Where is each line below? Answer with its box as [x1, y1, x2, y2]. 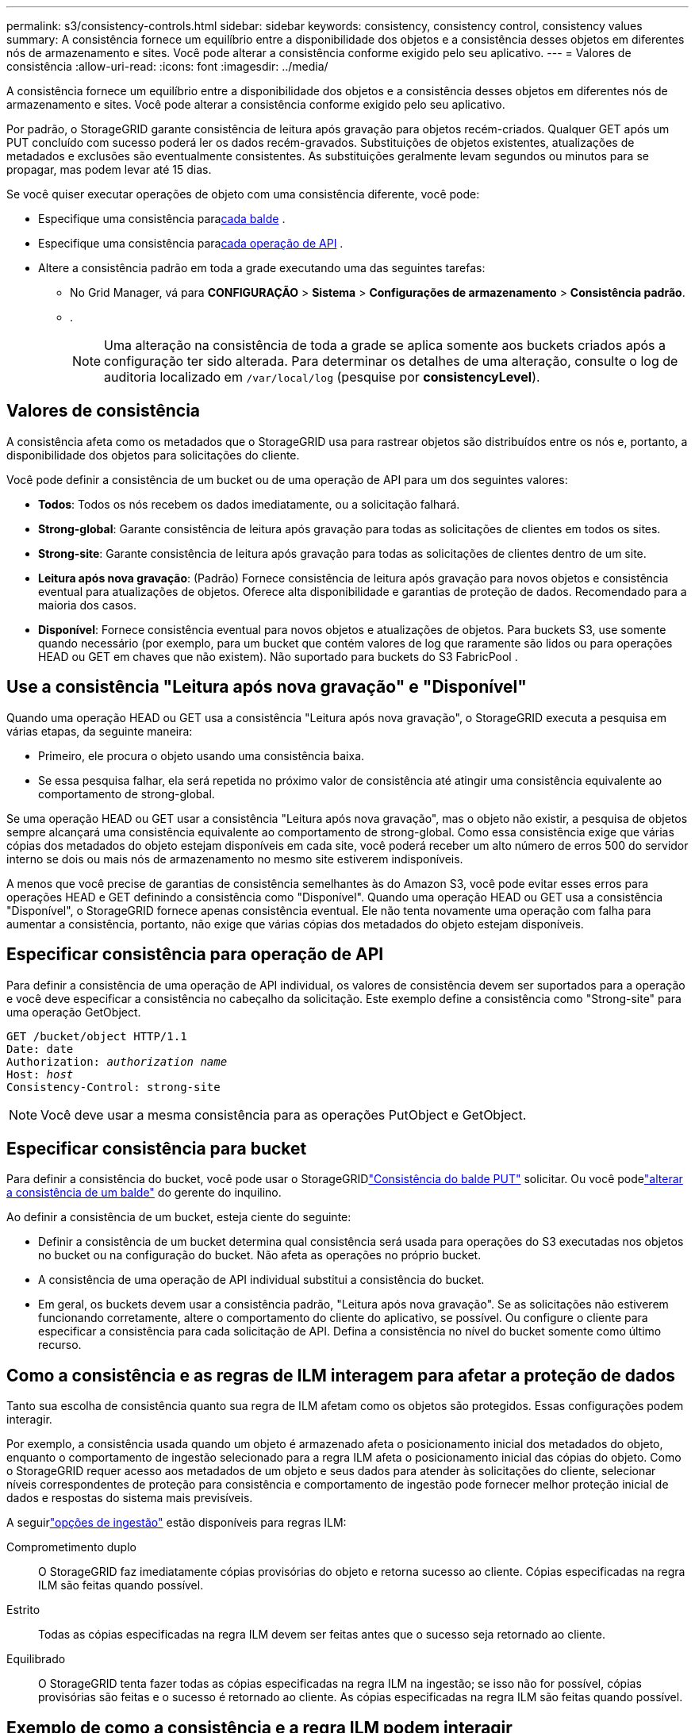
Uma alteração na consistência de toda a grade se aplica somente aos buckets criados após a [104, 337, 666, 353]
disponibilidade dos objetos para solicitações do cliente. [6, 448, 300, 462]
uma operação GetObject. [6, 1005, 141, 1019]
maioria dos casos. [38, 598, 137, 612]
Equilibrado [6, 1652, 66, 1666]
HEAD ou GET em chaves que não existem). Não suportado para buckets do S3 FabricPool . [38, 649, 518, 663]
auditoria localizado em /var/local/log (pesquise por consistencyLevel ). [104, 369, 540, 385]
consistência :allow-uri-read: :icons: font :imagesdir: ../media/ [6, 60, 328, 73]
